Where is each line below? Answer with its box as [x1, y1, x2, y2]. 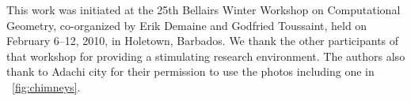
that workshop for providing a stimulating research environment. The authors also [6, 47, 405, 64]
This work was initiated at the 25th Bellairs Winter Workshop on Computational [6, 2, 401, 17]
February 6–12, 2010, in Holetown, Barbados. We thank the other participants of [6, 32, 399, 49]
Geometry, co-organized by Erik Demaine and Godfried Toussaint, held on [6, 17, 367, 33]
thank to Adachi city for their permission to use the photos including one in [6, 63, 375, 80]
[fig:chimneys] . [12, 78, 81, 95]
